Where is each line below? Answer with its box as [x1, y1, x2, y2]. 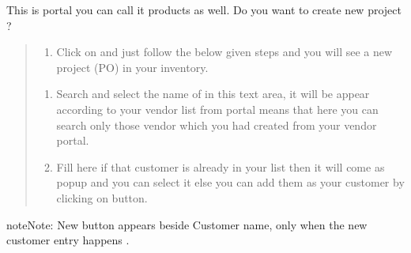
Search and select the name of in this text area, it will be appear [56, 85, 370, 102]
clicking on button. [56, 189, 148, 206]
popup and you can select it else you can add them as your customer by [56, 174, 405, 191]
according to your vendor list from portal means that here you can [56, 100, 379, 117]
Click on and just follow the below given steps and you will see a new [56, 43, 393, 60]
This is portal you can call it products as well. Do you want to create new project [6, 2, 402, 17]
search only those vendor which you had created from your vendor [56, 116, 377, 133]
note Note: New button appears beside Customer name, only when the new [6, 216, 368, 232]
